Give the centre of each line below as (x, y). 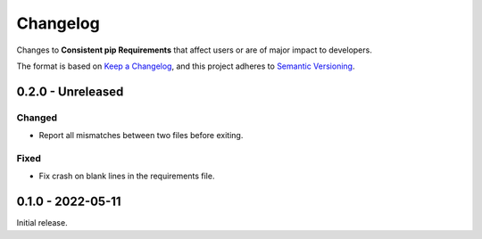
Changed (37, 118)
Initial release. (42, 223)
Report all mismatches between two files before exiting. (141, 136)
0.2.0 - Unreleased (70, 91)
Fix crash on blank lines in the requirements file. (127, 176)
